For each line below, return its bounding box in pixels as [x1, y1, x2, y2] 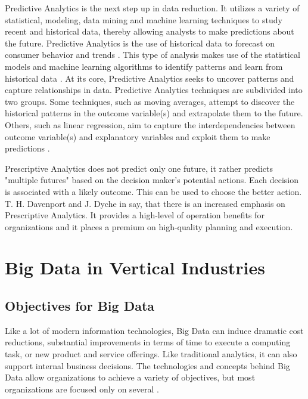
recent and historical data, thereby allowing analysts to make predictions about [5, 25, 294, 38]
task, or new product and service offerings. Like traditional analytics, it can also [5, 348, 297, 360]
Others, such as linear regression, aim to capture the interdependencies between [5, 118, 295, 131]
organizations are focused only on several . [5, 382, 159, 395]
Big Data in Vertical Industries [5, 255, 265, 280]
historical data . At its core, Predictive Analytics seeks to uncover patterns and [5, 72, 294, 84]
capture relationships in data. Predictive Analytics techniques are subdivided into [5, 83, 303, 96]
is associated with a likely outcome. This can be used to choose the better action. [5, 185, 302, 197]
